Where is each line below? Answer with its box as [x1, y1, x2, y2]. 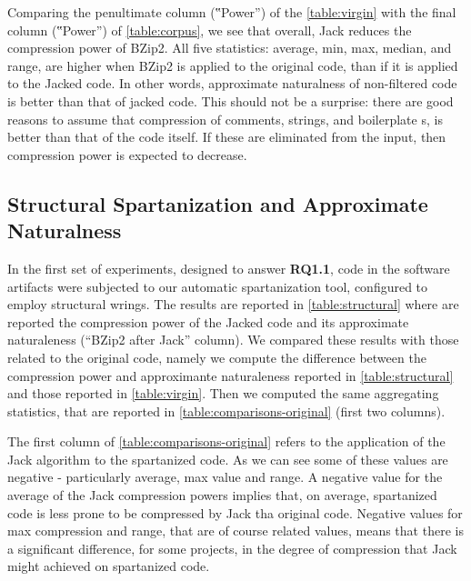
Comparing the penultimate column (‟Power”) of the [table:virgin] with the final [7, 3, 456, 21]
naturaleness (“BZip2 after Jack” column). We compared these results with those [7, 330, 459, 349]
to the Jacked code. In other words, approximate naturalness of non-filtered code [7, 74, 457, 93]
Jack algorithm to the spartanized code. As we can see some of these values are [7, 449, 448, 468]
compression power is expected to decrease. [7, 145, 247, 164]
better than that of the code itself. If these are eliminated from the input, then [7, 127, 446, 146]
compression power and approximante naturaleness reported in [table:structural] [7, 366, 454, 385]
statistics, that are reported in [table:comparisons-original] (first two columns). [7, 401, 446, 420]
